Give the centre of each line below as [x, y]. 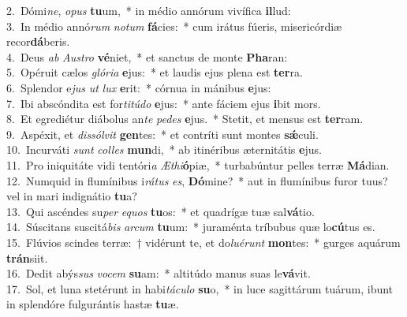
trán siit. [27, 257]
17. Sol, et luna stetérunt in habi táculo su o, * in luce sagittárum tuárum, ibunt [200, 288]
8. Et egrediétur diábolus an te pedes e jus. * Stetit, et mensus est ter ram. [185, 119]
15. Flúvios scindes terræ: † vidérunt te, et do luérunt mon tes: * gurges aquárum [203, 242]
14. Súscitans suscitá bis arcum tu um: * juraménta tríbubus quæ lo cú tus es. [191, 227]
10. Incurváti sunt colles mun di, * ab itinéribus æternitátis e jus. [164, 149]
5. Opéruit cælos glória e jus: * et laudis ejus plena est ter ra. [155, 72]
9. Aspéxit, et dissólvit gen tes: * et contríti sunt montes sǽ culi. [162, 134]
